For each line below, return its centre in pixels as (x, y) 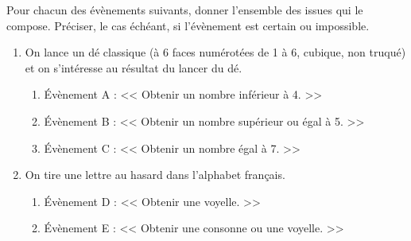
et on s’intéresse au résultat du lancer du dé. (134, 67)
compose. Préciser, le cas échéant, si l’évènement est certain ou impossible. (188, 25)
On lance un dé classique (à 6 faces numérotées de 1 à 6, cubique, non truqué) (215, 52)
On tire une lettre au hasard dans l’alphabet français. (155, 175)
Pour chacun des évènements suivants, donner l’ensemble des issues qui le (185, 10)
